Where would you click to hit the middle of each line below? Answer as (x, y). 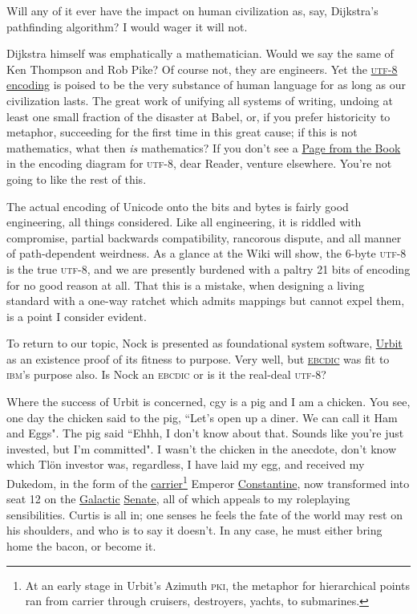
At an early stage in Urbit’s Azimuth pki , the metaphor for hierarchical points (217, 585)
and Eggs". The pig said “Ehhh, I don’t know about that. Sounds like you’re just (205, 433)
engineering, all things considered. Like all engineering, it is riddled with (184, 222)
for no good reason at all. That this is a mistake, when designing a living (186, 285)
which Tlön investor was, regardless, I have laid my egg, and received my (186, 464)
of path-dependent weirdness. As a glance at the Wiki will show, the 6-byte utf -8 (206, 253)
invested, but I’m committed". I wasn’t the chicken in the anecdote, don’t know (202, 448)
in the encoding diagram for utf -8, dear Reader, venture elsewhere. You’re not (199, 163)
